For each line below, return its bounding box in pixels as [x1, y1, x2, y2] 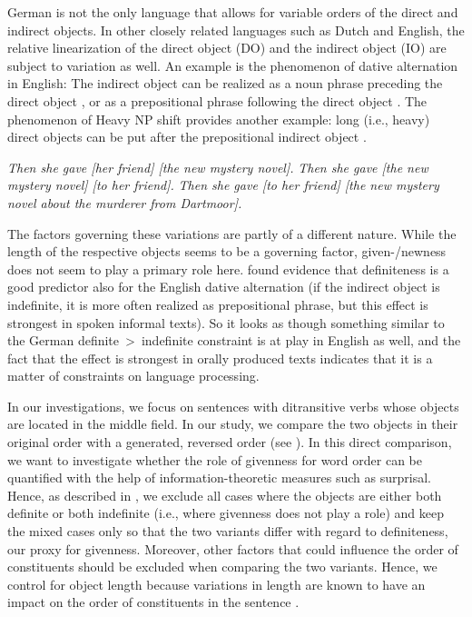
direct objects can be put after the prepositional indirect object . [7, 127, 367, 146]
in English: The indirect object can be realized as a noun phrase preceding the [7, 74, 443, 93]
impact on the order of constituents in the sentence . [7, 592, 300, 612]
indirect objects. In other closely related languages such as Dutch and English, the [7, 20, 465, 39]
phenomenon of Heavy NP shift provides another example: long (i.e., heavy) [7, 109, 430, 128]
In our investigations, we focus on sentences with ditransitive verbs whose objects [7, 396, 459, 415]
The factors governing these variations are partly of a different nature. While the [7, 224, 457, 243]
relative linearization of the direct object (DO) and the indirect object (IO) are [7, 38, 447, 57]
